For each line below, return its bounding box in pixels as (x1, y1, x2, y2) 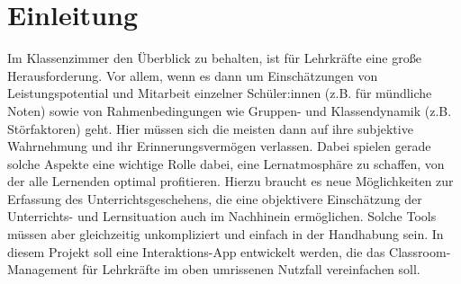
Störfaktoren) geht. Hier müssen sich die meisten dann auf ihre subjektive (7, 119, 413, 138)
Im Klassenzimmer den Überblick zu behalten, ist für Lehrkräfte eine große (7, 49, 421, 67)
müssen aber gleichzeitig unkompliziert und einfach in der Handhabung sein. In (7, 225, 444, 244)
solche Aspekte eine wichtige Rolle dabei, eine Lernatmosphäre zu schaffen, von (7, 154, 445, 173)
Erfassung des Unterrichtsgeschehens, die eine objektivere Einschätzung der (7, 189, 422, 208)
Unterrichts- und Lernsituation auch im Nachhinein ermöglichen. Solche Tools (7, 207, 437, 226)
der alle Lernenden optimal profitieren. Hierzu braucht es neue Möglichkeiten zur (7, 172, 454, 191)
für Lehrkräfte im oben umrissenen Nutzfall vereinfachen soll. (82, 260, 420, 279)
